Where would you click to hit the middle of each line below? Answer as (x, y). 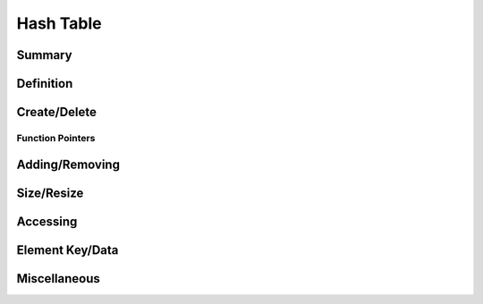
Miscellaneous (58, 279)
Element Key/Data (68, 250)
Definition (45, 84)
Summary (44, 55)
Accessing (47, 221)
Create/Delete (57, 112)
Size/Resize (50, 193)
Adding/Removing (68, 164)
